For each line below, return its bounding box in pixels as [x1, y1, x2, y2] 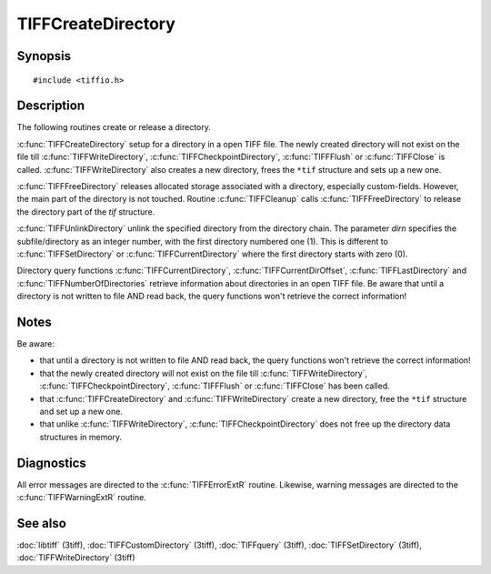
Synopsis [16, 48, 72, 64]
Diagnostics [16, 455, 86, 470]
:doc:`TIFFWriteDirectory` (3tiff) [16, 552, 135, 563]
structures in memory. [39, 431, 123, 442]
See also [16, 515, 67, 531]
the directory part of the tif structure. [16, 206, 155, 217]
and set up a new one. [39, 406, 123, 418]
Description [16, 98, 85, 114]
